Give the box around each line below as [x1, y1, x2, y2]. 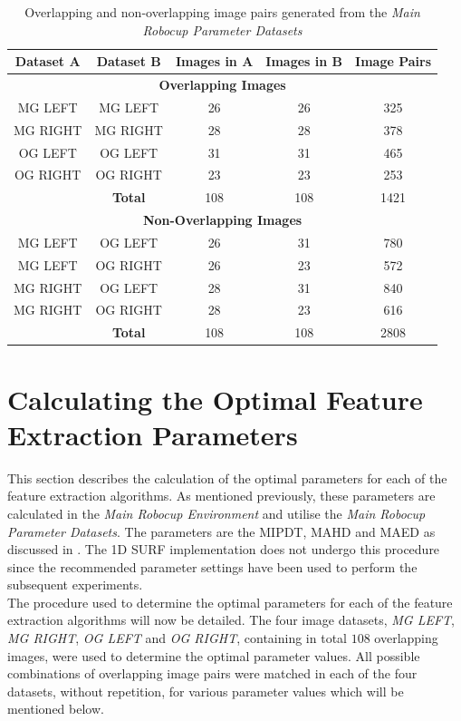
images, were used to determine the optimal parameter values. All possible [7, 646, 420, 665]
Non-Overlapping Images [142, 210, 303, 229]
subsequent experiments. [7, 575, 143, 594]
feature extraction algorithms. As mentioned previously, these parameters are [7, 486, 436, 505]
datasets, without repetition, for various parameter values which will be [7, 681, 404, 700]
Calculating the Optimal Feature [7, 380, 423, 417]
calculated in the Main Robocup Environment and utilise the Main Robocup [7, 503, 426, 522]
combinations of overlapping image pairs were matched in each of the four [7, 664, 418, 683]
